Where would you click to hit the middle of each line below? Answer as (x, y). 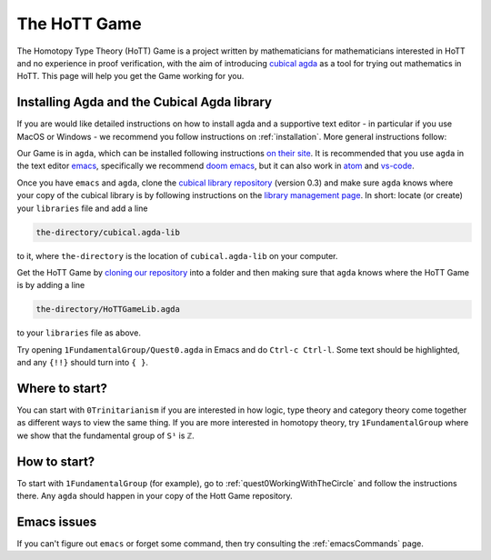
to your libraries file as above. (79, 333)
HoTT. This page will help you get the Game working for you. (130, 76)
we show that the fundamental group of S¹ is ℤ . (105, 435)
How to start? (56, 461)
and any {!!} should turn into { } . (83, 363)
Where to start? (62, 388)
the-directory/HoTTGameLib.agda (108, 310)
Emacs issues (57, 521)
